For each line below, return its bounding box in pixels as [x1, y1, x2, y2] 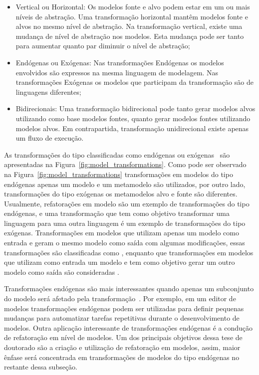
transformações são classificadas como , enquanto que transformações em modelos [4, 247, 254, 257]
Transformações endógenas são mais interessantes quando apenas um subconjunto [4, 283, 254, 294]
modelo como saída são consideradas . [4, 266, 119, 277]
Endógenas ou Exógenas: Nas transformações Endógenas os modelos [15, 57, 224, 67]
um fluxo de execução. [15, 133, 84, 143]
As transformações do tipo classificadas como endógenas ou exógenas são [4, 149, 230, 160]
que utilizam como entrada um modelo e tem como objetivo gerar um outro [4, 257, 235, 267]
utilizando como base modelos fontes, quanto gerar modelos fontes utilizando [15, 113, 251, 123]
